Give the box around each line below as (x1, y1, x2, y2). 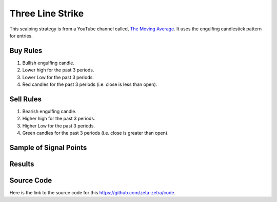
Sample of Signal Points (9, 143, 87, 152)
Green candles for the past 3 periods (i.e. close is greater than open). (22, 130, 169, 136)
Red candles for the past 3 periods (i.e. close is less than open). (22, 81, 157, 87)
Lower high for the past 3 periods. (22, 67, 94, 73)
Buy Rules (9, 46, 43, 55)
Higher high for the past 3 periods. (22, 116, 95, 122)
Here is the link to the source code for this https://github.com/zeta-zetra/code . (9, 190, 176, 196)
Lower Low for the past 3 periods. (22, 74, 94, 80)
